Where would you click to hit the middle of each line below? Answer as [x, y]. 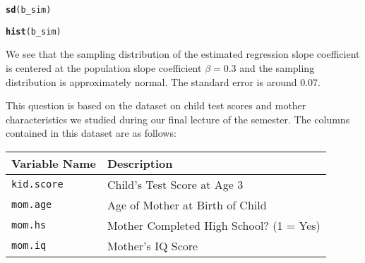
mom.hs [29, 225]
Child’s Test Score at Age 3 [175, 184]
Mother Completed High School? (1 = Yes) [214, 225]
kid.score [37, 184]
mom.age [32, 205]
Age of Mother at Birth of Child [187, 204]
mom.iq [29, 246]
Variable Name [54, 163]
